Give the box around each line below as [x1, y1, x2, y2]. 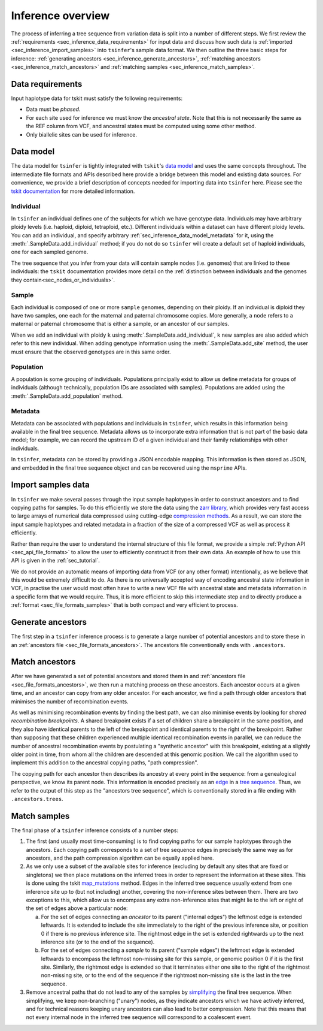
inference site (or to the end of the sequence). [41, 938, 155, 945]
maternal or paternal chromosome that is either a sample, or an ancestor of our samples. [11, 321, 230, 328]
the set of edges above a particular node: [26, 905, 128, 912]
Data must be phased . [26, 105, 81, 113]
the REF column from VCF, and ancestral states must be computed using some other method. [26, 123, 257, 130]
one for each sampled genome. [11, 249, 89, 256]
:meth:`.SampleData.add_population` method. [11, 392, 123, 400]
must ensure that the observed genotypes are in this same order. [11, 348, 171, 355]
